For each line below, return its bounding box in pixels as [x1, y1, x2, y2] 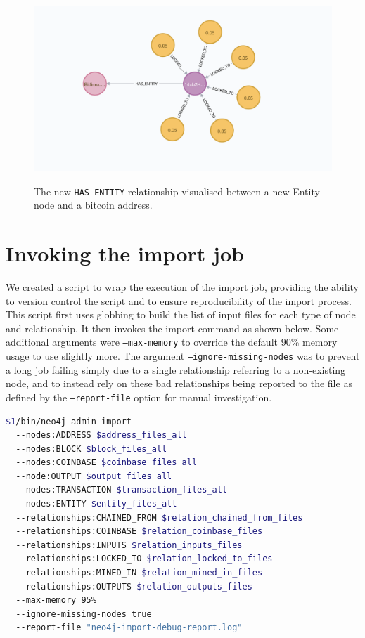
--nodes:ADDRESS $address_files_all [15, 430, 187, 441]
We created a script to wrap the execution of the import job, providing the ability [6, 279, 359, 294]
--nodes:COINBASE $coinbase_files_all [15, 457, 198, 468]
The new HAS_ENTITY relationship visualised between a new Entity [34, 183, 320, 198]
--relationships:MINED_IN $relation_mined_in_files [15, 568, 263, 578]
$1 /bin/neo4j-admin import [6, 416, 132, 427]
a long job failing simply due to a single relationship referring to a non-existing [6, 362, 346, 377]
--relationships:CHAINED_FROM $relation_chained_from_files [15, 512, 303, 523]
